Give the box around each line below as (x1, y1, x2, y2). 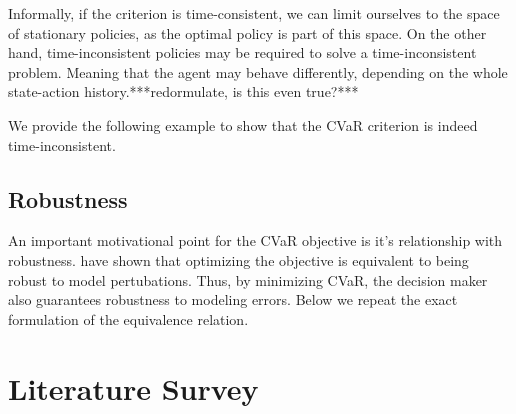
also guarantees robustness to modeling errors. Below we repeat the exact (8, 289, 458, 310)
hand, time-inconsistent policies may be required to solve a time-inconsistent (8, 42, 477, 63)
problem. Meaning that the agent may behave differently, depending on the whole (8, 61, 508, 82)
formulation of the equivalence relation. (8, 308, 249, 329)
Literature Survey (8, 367, 259, 408)
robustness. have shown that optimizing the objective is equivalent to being (8, 249, 469, 270)
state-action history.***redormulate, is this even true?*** (8, 81, 359, 102)
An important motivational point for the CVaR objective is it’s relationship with (8, 230, 503, 251)
